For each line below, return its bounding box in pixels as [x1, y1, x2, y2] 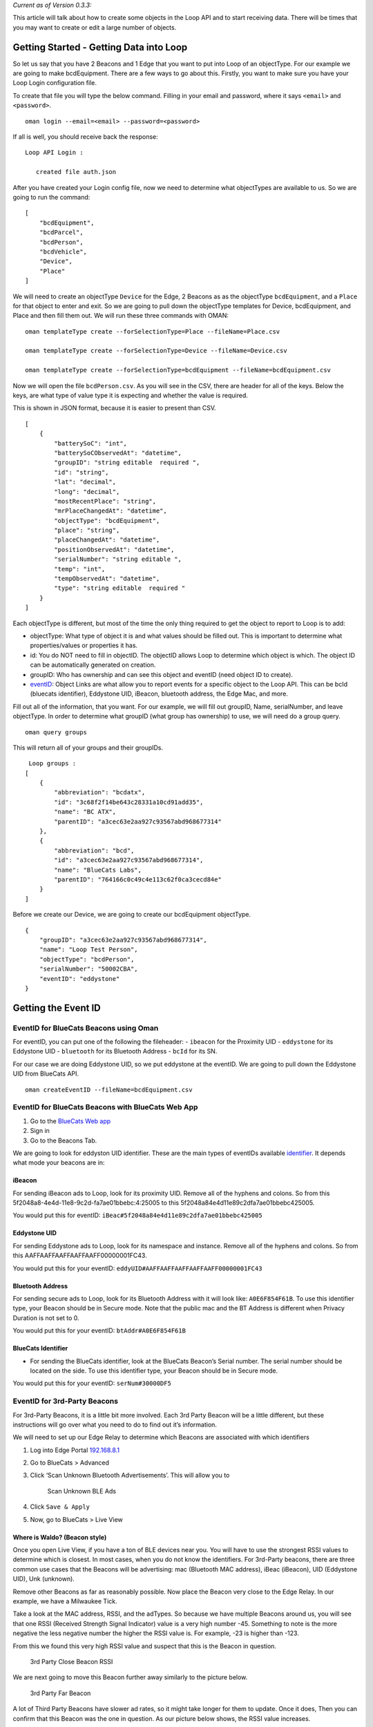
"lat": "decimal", [54, 478, 117, 486]
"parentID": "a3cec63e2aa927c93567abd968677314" [54, 817, 222, 826]
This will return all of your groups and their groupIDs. [12, 743, 164, 752]
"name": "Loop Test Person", [39, 946, 138, 953]
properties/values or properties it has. [30, 641, 138, 649]
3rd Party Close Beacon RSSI [30, 1657, 113, 1666]
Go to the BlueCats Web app [30, 1116, 111, 1125]
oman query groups [25, 728, 88, 736]
